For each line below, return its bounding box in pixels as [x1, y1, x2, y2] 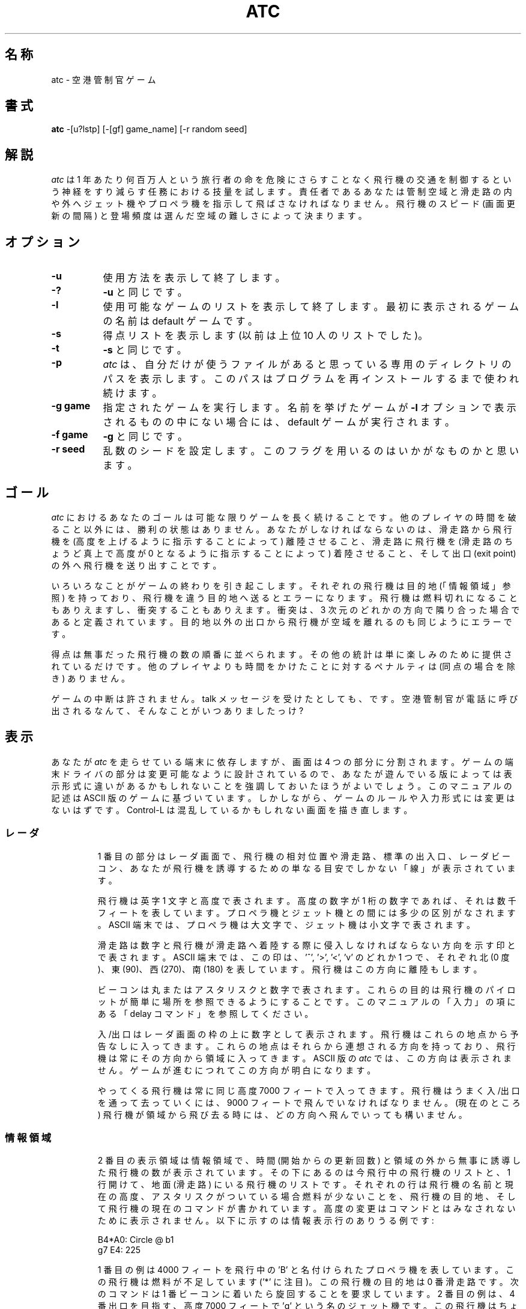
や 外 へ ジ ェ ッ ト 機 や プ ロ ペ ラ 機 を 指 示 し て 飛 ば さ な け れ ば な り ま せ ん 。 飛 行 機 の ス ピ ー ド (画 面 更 [51, 198, 515, 209]
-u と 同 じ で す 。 [103, 286, 187, 299]
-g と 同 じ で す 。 [103, 430, 187, 443]
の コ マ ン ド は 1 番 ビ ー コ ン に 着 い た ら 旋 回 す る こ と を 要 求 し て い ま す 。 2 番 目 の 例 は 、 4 [97, 1289, 515, 1299]
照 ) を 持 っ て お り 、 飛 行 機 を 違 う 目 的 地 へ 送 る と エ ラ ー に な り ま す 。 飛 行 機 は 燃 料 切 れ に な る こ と [51, 592, 518, 603]
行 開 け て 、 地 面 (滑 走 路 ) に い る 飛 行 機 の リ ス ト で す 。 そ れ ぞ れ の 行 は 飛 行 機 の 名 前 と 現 [97, 1179, 513, 1190]
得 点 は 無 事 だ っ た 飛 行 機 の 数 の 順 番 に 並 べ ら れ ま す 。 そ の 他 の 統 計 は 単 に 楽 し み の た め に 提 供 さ [51, 648, 512, 659]
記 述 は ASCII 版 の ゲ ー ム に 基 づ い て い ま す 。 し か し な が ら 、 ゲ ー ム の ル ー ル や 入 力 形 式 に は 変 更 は [51, 792, 515, 803]
